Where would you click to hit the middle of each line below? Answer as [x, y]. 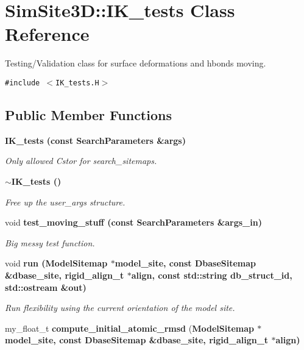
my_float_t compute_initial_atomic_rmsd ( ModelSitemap [129, 328]
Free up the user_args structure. [65, 202]
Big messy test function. [50, 242]
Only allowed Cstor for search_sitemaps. [81, 161]
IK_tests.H [77, 83]
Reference [47, 34]
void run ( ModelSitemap [56, 263]
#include [23, 83]
